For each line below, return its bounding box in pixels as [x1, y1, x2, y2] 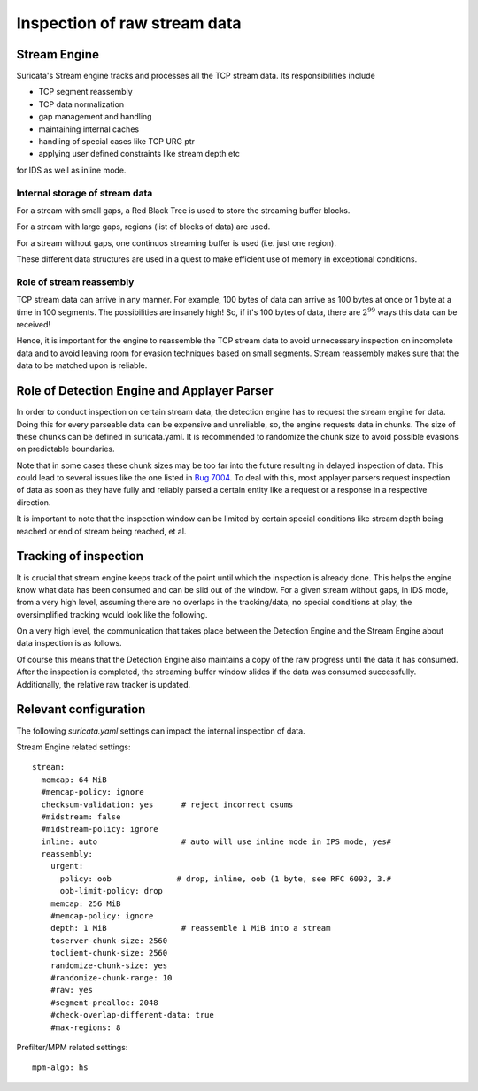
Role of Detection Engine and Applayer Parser [16, 383, 274, 398]
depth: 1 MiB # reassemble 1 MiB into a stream [50, 923, 331, 933]
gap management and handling [38, 111, 152, 122]
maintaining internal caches [38, 124, 140, 134]
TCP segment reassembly [38, 87, 133, 97]
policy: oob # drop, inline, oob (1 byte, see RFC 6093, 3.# [59, 873, 392, 884]
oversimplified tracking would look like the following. [16, 609, 208, 619]
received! [16, 319, 51, 330]
